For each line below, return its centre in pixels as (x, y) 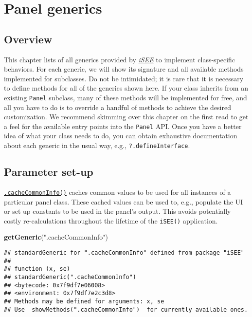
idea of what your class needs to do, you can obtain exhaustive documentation (121, 136)
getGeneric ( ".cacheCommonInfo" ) (56, 237)
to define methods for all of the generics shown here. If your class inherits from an (126, 88)
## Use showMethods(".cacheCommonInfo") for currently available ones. (126, 309)
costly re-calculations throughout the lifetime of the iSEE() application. (111, 220)
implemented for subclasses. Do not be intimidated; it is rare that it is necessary (124, 78)
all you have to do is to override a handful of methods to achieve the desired (117, 107)
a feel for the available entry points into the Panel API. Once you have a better (123, 126)
